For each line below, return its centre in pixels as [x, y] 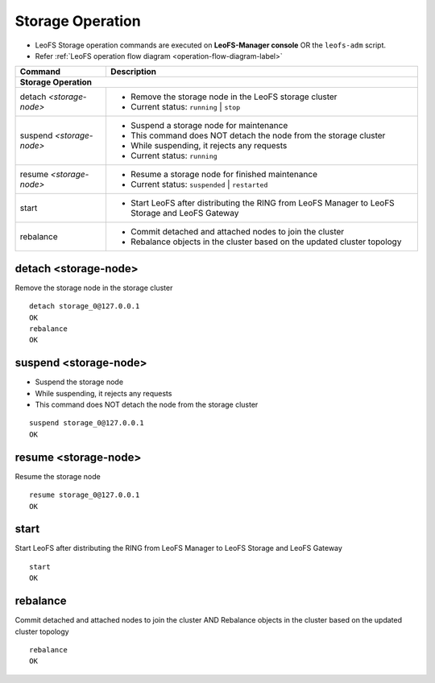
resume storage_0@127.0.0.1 [85, 495]
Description [133, 72]
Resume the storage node [58, 476]
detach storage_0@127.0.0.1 [85, 306]
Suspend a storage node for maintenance [209, 126]
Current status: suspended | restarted [199, 184]
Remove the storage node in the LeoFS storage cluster [234, 97]
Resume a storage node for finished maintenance [224, 175]
